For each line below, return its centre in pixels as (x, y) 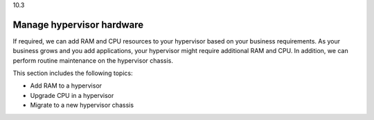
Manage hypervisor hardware (78, 24)
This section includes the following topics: (73, 73)
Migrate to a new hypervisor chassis (82, 105)
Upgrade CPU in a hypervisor (72, 95)
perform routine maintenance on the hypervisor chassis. (93, 60)
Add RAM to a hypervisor (66, 86)
